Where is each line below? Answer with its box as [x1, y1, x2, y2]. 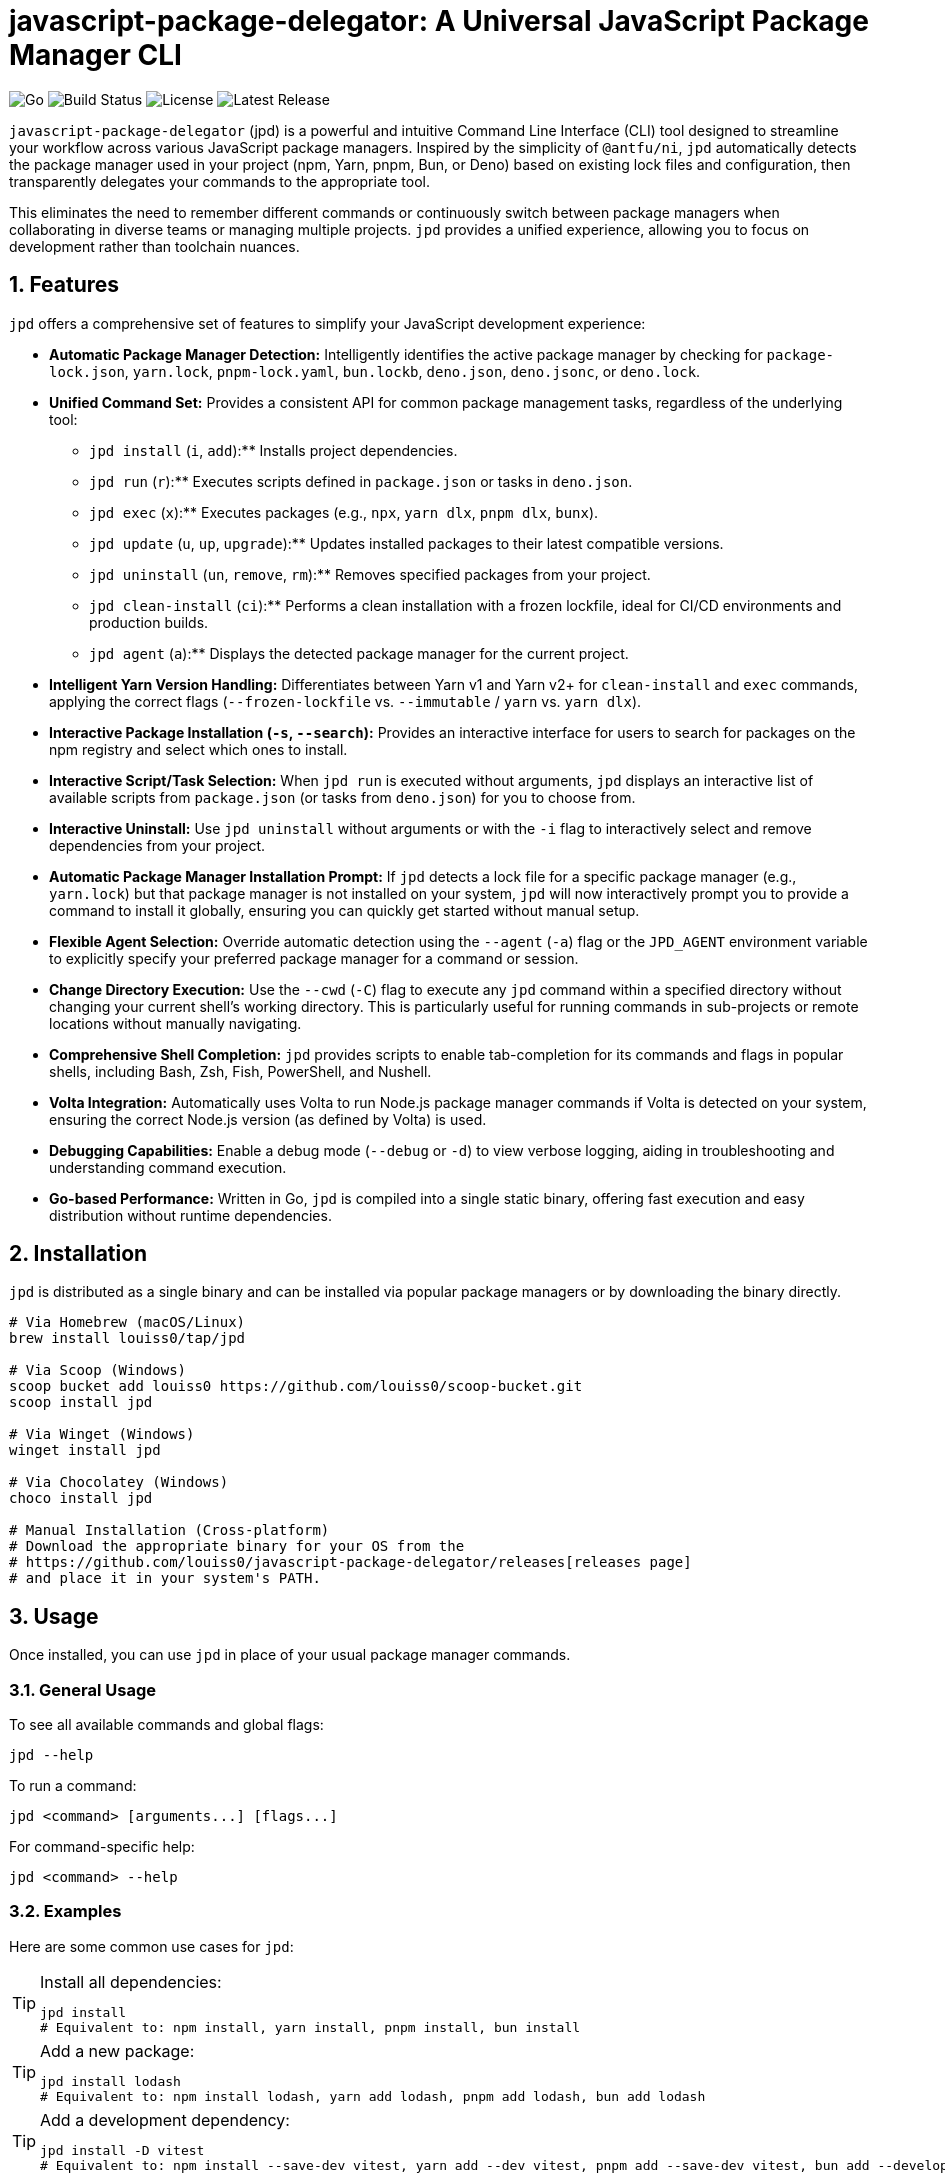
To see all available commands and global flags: [9, 1716, 324, 1734]
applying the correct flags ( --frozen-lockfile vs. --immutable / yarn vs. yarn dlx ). [49, 692, 642, 710]
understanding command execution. [49, 1158, 287, 1176]
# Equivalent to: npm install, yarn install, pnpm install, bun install [40, 2019, 581, 2035]
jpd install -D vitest [40, 2142, 205, 2158]
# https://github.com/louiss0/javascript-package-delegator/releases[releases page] [9, 1554, 692, 1571]
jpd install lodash [40, 2073, 181, 2089]
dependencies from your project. [49, 836, 266, 854]
